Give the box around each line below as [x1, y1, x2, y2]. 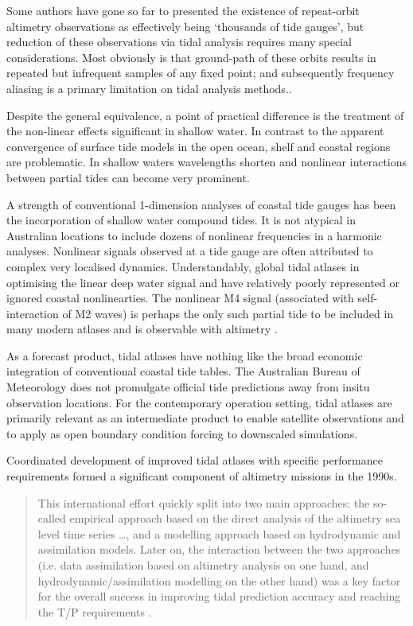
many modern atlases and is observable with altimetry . [6, 321, 278, 337]
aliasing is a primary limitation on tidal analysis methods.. [6, 80, 292, 96]
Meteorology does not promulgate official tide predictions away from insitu [6, 379, 370, 395]
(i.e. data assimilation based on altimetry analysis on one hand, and [37, 557, 369, 573]
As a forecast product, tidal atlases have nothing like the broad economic [6, 347, 363, 364]
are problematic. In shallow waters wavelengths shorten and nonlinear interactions [6, 154, 407, 170]
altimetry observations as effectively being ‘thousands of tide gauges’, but [6, 17, 364, 34]
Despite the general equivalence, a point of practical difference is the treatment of [6, 107, 404, 123]
